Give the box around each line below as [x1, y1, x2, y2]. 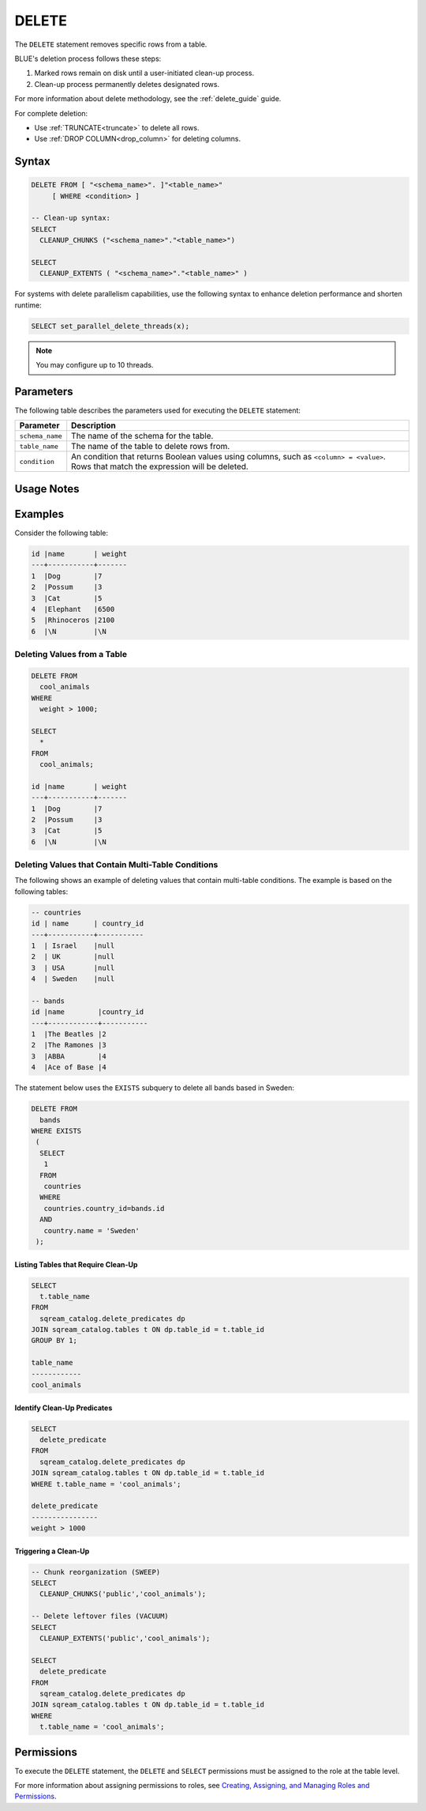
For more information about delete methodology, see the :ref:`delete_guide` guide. [14, 94, 282, 104]
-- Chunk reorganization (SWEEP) [31, 1568, 161, 1576]
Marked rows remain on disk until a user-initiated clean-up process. [34, 68, 255, 78]
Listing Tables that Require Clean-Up [14, 1259, 138, 1269]
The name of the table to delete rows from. [71, 441, 230, 452]
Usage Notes [14, 482, 80, 496]
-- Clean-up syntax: [31, 213, 110, 223]
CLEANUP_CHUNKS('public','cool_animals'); [39, 1590, 207, 1598]
